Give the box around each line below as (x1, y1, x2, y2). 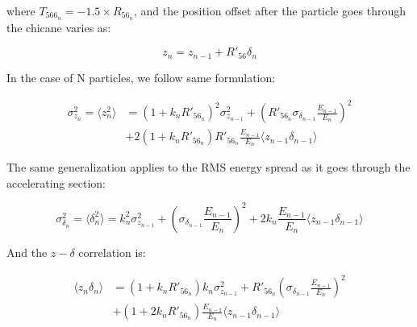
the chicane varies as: (6, 19, 111, 35)
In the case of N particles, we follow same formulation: (6, 68, 276, 85)
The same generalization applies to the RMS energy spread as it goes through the (6, 159, 411, 176)
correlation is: (78, 243, 146, 260)
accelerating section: (6, 174, 106, 191)
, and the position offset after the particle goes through (133, 2, 407, 19)
